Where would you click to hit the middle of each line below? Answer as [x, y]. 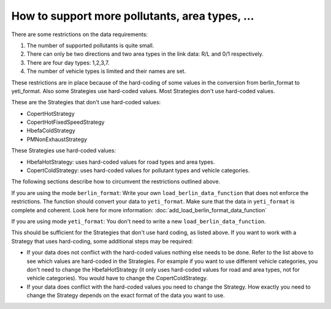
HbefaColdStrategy [51, 131]
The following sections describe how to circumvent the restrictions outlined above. [116, 181]
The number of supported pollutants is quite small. [90, 45]
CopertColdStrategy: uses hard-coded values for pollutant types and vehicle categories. [138, 170]
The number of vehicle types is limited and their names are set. [106, 71]
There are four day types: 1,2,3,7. [68, 63]
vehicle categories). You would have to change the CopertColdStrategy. [117, 278]
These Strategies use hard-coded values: [64, 151]
